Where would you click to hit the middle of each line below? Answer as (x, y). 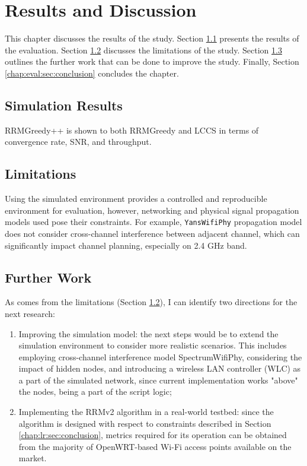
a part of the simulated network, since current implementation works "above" (158, 380)
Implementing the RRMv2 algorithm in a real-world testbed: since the (146, 412)
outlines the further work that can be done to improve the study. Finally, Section (152, 61)
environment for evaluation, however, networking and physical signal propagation (152, 210)
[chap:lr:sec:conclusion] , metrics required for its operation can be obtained (153, 435)
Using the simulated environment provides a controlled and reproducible (136, 199)
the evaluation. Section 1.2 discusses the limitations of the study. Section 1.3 (143, 50)
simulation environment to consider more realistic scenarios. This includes (153, 345)
